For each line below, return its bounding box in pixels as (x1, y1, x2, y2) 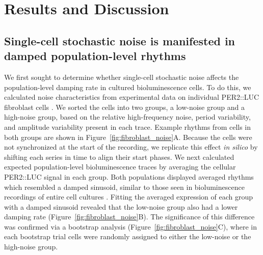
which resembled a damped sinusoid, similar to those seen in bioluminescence (4, 181, 245, 192)
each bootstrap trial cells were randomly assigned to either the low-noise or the (4, 231, 251, 242)
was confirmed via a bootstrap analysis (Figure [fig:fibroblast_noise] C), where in (4, 221, 257, 232)
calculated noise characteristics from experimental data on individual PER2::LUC (4, 92, 259, 102)
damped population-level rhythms (4, 48, 186, 64)
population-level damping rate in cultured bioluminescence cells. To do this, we (4, 81, 251, 92)
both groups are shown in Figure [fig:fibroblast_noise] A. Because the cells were (4, 131, 252, 142)
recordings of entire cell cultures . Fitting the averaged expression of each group (4, 191, 253, 202)
